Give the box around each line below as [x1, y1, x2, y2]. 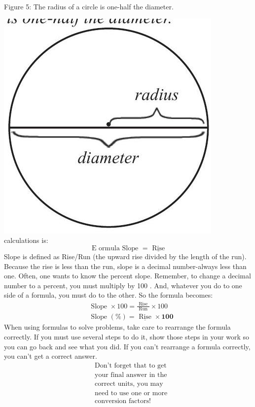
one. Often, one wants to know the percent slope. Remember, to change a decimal [4, 271, 251, 281]
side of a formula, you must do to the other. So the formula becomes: [4, 290, 213, 300]
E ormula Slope [91, 244, 139, 252]
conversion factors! [95, 397, 151, 405]
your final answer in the [95, 371, 167, 378]
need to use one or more [95, 389, 168, 397]
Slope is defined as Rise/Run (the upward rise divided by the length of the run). [4, 251, 247, 261]
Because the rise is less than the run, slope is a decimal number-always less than [4, 261, 247, 271]
